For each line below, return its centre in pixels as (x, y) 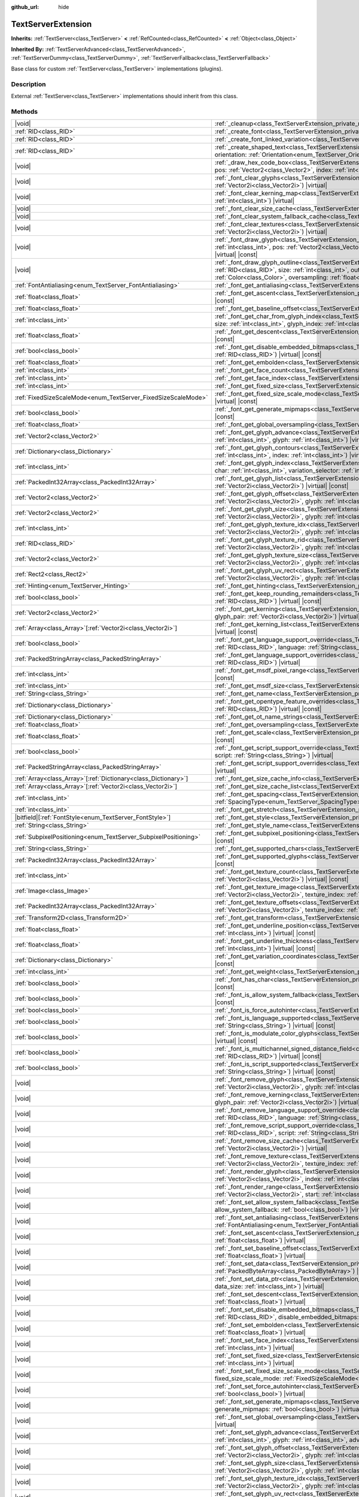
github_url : (25, 7)
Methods (25, 111)
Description (28, 84)
